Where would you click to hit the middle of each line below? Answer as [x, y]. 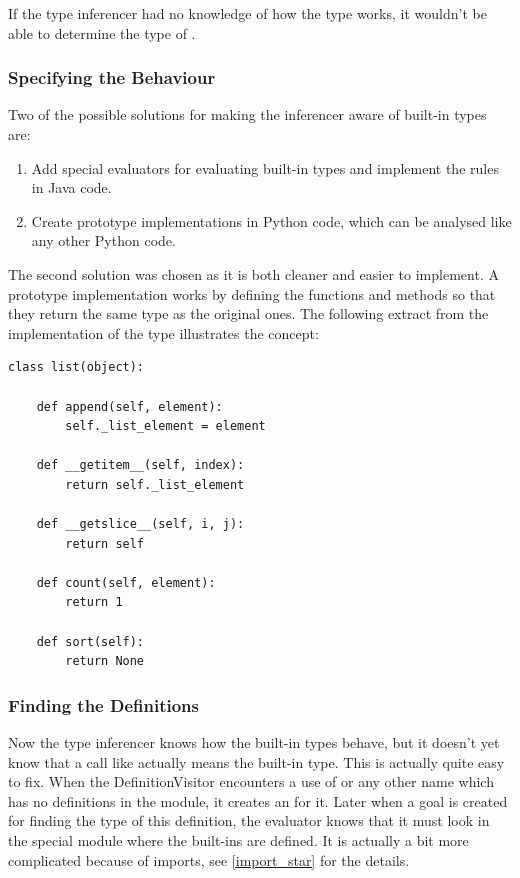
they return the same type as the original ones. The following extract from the [248, 313]
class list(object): [76, 367]
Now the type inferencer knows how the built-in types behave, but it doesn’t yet [254, 742]
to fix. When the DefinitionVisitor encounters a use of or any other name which [251, 781]
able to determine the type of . [102, 32]
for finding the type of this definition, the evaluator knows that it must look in [249, 820]
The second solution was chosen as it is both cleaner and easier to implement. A [253, 273]
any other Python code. [103, 240]
